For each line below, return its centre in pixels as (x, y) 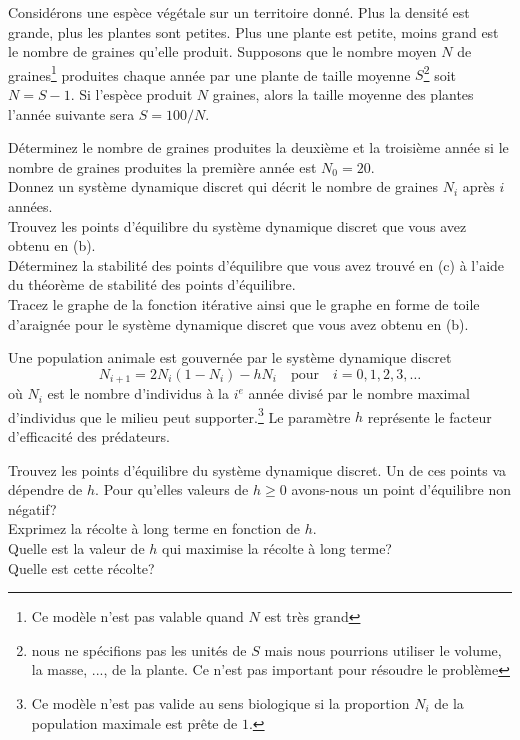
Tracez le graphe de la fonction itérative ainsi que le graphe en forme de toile (244, 303)
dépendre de (45, 489)
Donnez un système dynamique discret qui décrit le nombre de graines (223, 186)
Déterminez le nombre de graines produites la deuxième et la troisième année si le (258, 147)
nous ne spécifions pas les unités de (139, 649)
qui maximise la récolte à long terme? (277, 548)
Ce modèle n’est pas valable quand (137, 616)
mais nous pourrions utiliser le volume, (383, 649)
